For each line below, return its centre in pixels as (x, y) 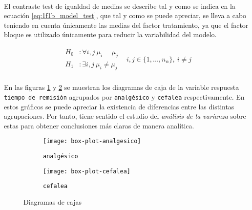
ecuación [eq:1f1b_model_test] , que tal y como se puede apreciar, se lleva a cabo (125, 15)
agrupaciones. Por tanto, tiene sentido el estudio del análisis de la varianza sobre (125, 116)
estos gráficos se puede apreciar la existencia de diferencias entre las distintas (119, 106)
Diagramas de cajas (52, 201)
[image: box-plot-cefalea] (87, 171)
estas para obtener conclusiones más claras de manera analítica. (99, 125)
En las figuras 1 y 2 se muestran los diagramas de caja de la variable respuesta (122, 87)
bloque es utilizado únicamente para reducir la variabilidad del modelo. (110, 34)
